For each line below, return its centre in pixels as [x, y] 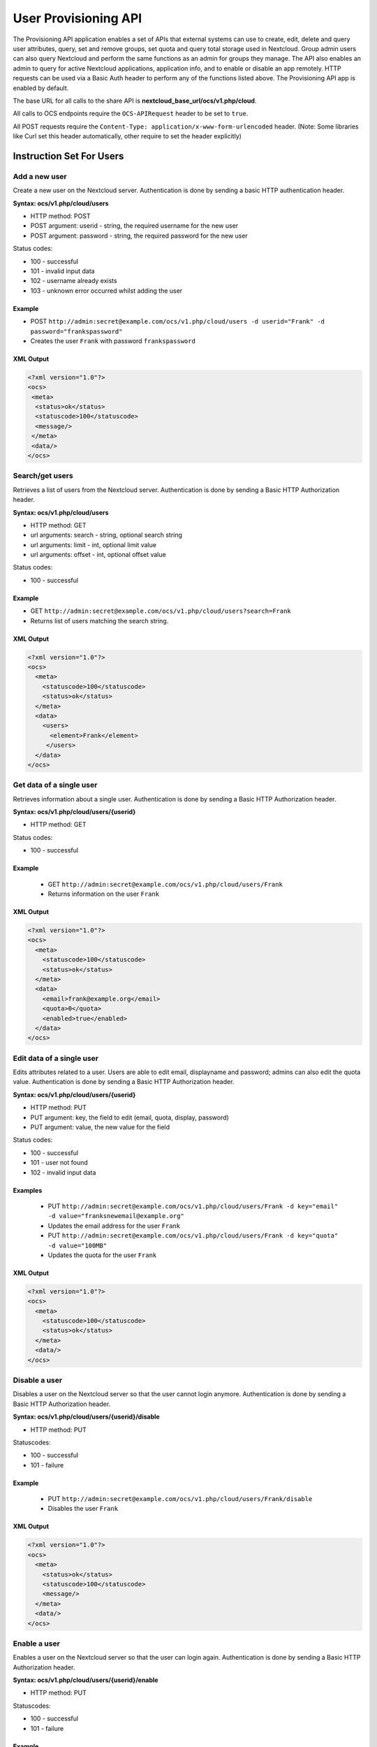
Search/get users [43, 476]
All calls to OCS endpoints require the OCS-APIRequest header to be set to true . [131, 114]
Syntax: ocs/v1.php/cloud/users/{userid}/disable [86, 1417]
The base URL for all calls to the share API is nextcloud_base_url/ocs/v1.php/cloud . [135, 101]
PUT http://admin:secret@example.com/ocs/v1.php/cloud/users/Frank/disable [180, 1499]
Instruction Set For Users [68, 156]
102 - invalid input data [63, 1172]
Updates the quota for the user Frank [102, 1255]
